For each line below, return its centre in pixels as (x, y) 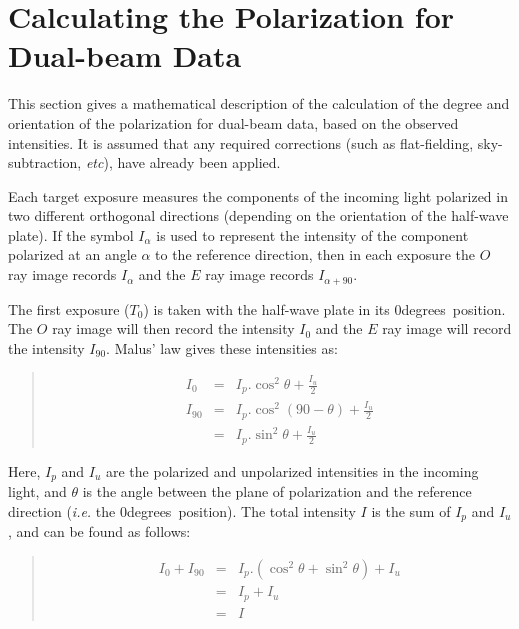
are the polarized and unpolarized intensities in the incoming (292, 470)
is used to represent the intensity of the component (312, 234)
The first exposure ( (69, 308)
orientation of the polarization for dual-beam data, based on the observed (233, 122)
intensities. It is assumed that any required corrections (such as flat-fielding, (241, 142)
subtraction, (45, 162)
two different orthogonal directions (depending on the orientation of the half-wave (258, 215)
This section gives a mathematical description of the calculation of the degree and (259, 103)
